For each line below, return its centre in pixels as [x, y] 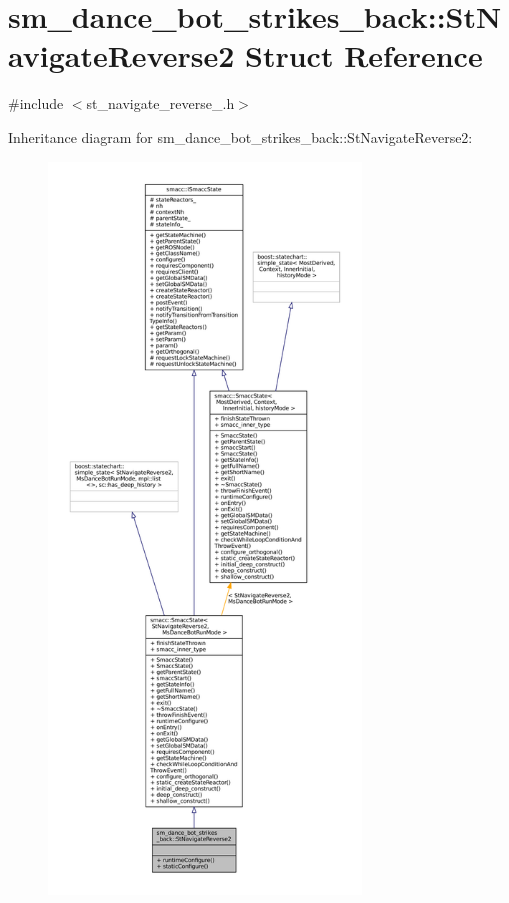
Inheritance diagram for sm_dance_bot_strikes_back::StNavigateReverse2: [240, 136]
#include [36, 103]
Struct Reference [364, 55]
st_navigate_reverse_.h [160, 103]
